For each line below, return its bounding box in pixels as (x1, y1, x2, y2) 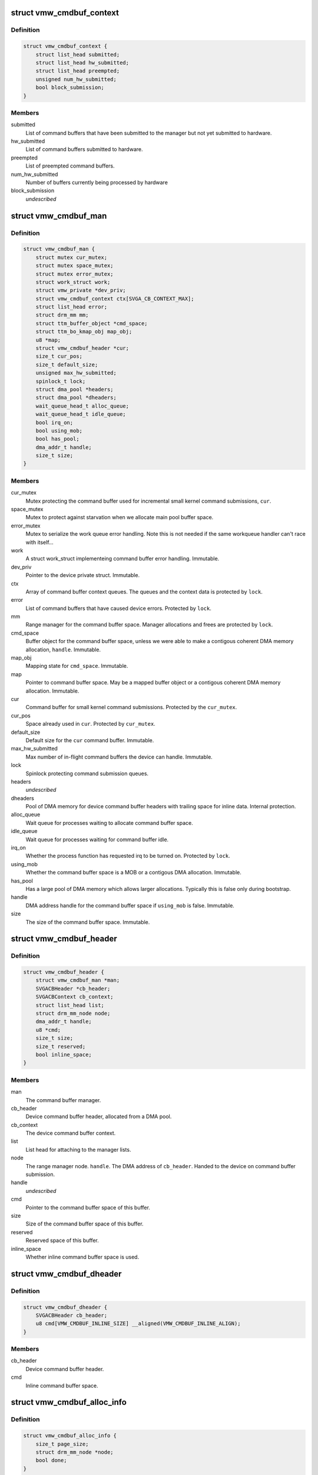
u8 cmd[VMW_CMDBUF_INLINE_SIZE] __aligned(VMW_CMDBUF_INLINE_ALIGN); (35, 1320, 241, 1327)
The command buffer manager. (25, 1096, 101, 1103)
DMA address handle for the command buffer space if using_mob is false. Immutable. (25, 902, 235, 909)
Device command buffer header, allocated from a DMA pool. (25, 1113, 172, 1120)
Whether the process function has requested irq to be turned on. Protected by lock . (25, 853, 231, 860)
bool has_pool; (35, 435, 79, 442)
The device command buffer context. (25, 1130, 116, 1137)
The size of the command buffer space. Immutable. (25, 918, 150, 926)
